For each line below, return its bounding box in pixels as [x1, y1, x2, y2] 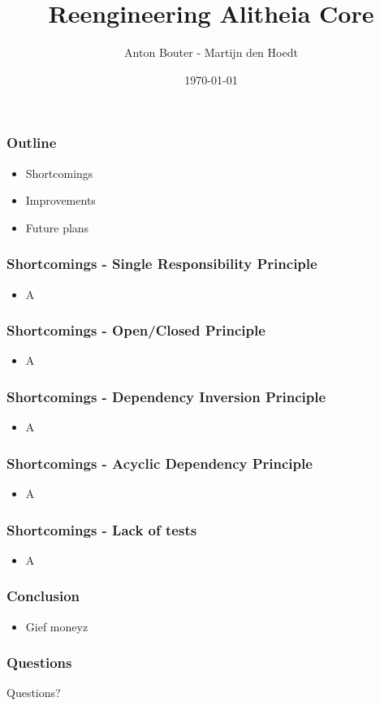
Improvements [25, 192, 96, 209]
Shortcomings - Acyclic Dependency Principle [6, 453, 313, 473]
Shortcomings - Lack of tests [6, 519, 197, 539]
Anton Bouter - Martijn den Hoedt [124, 44, 298, 61]
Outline [6, 132, 57, 153]
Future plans [25, 219, 89, 236]
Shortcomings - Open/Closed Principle [6, 320, 266, 340]
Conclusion [6, 586, 80, 606]
